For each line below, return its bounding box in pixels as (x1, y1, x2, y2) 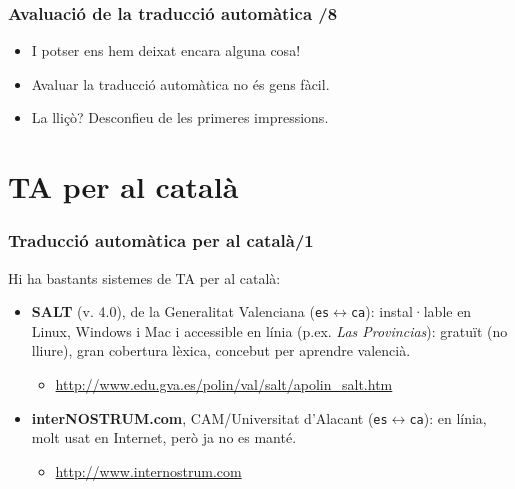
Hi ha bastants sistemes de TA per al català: (8, 267, 281, 288)
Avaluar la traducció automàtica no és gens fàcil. (31, 73, 330, 94)
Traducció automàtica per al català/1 (8, 228, 314, 253)
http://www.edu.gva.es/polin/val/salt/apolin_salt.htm (55, 374, 393, 395)
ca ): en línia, (409, 407, 487, 428)
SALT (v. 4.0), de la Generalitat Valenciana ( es (31, 301, 330, 322)
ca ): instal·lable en (350, 301, 472, 322)
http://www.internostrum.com (55, 460, 242, 481)
